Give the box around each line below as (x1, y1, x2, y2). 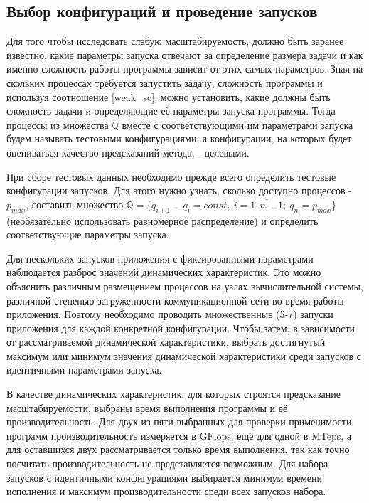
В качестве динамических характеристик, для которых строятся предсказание (6, 386, 341, 401)
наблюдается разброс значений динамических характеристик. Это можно (6, 265, 321, 280)
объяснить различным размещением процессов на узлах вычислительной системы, (6, 278, 363, 293)
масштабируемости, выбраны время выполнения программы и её (6, 400, 288, 415)
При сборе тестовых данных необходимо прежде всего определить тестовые (6, 169, 336, 184)
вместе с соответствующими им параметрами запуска (122, 117, 353, 132)
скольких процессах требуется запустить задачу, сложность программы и (6, 75, 323, 90)
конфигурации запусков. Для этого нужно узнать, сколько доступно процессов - (6, 183, 352, 198)
